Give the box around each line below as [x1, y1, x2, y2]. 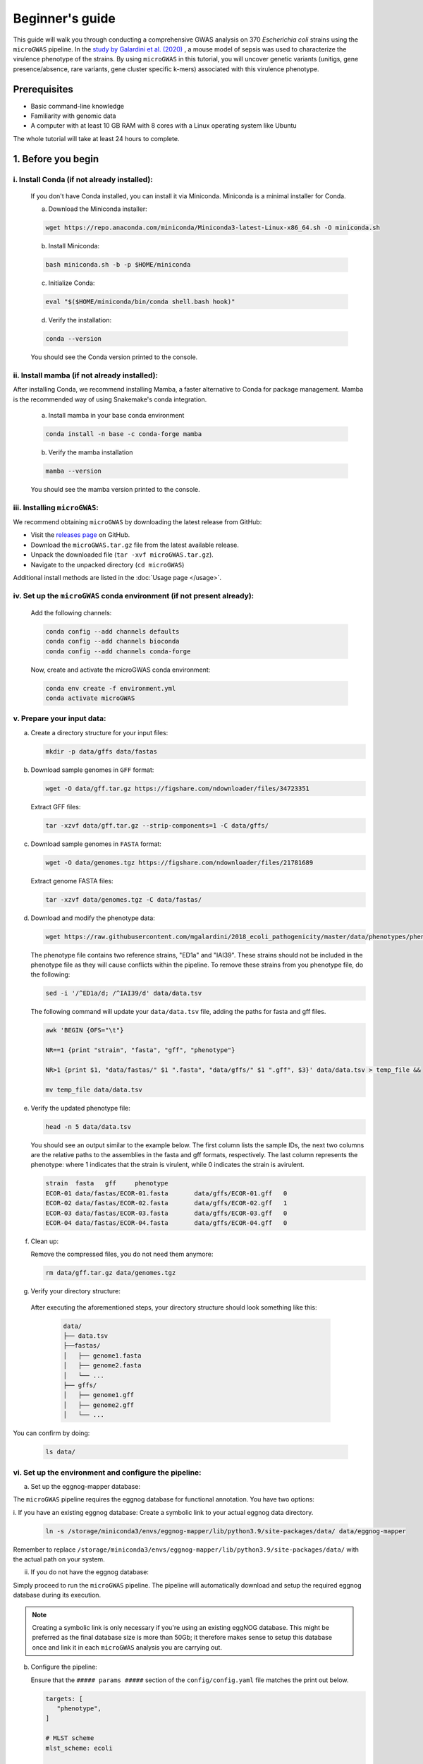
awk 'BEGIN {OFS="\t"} [45, 1027, 124, 1034]
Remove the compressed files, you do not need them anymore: [30, 1250, 214, 1259]
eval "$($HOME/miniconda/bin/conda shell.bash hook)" [45, 298, 235, 306]
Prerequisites [13, 83, 73, 95]
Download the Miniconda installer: [48, 205, 147, 213]
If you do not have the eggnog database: [30, 1568, 149, 1576]
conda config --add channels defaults [45, 627, 180, 635]
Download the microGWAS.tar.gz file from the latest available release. [30, 540, 239, 549]
